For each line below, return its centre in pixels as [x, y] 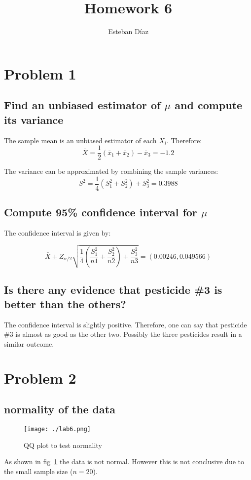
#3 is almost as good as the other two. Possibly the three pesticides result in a [123, 334]
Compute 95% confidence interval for [101, 212]
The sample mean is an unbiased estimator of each [80, 140]
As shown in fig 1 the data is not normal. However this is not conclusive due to [124, 461]
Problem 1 [40, 73]
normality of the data [60, 409]
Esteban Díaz [128, 31]
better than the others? [65, 304]
